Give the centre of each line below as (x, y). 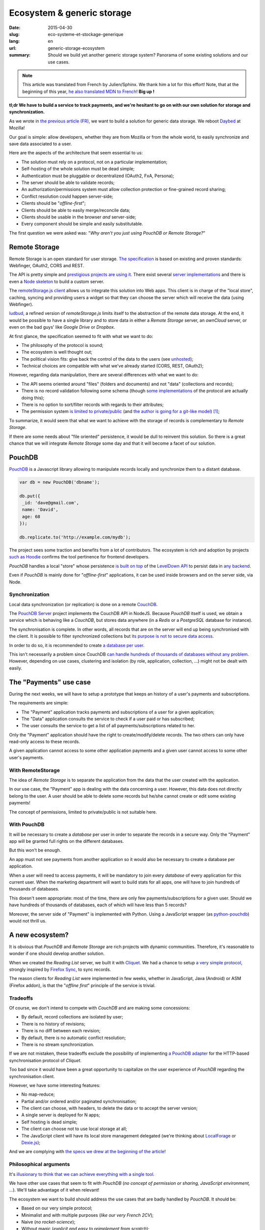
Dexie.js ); (31, 1143)
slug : (14, 34)
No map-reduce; (38, 1094)
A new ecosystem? (39, 935)
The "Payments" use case (50, 682)
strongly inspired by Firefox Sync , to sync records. (60, 970)
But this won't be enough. (35, 850)
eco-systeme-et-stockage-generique (86, 34)
